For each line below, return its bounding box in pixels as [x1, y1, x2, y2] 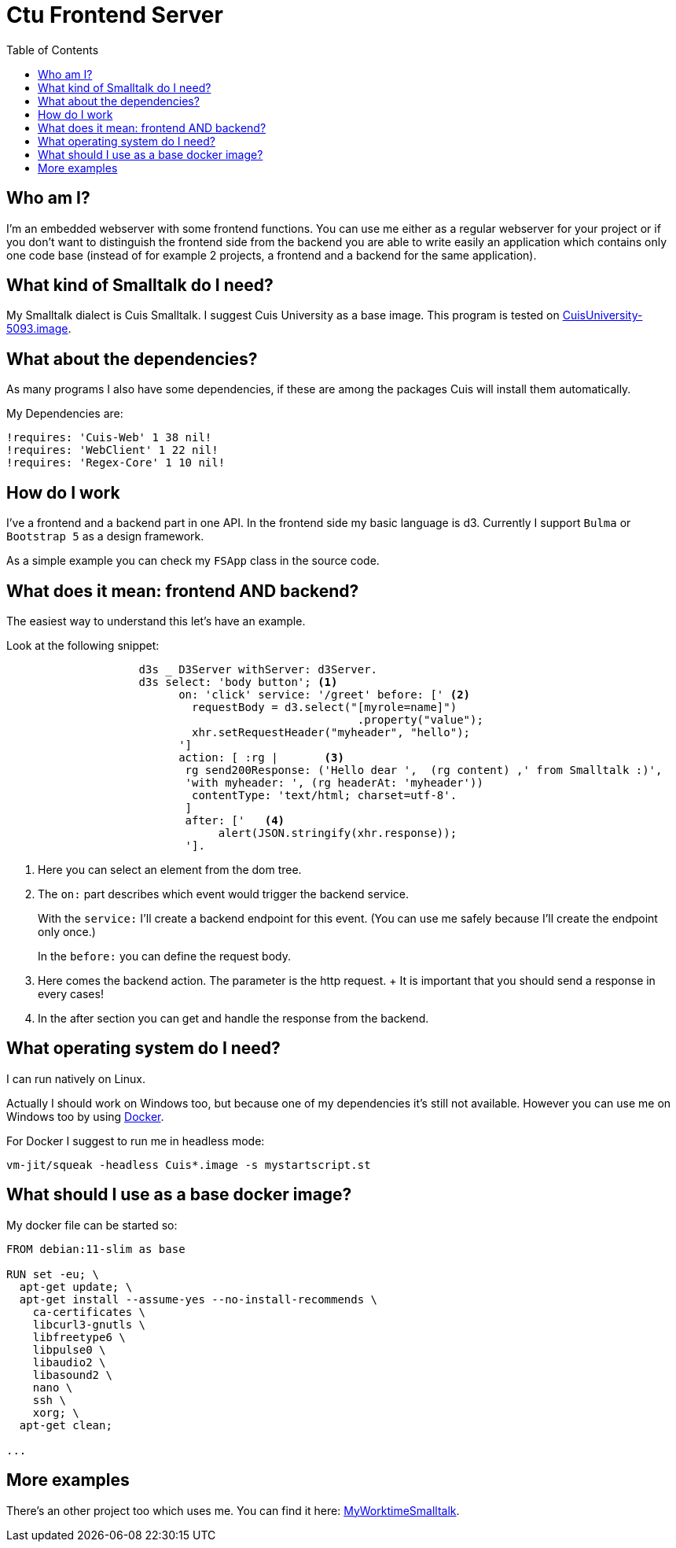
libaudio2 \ [32, 1355, 106, 1369]
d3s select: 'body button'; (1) [138, 675, 338, 688]
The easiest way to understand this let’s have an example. [6, 614, 306, 628]
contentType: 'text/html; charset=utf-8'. [192, 788, 457, 802]
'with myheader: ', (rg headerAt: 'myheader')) [185, 776, 483, 789]
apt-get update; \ [19, 1280, 133, 1293]
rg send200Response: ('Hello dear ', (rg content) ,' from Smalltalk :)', [185, 763, 663, 776]
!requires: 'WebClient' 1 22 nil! [6, 444, 219, 457]
